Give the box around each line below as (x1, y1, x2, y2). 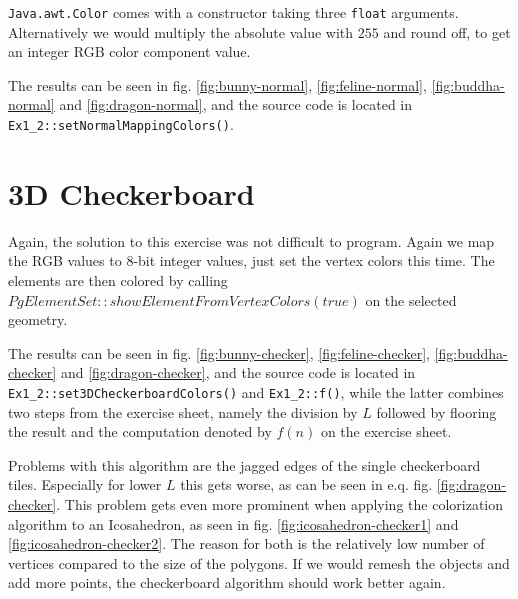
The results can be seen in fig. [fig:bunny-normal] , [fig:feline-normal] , (8, 74, 427, 95)
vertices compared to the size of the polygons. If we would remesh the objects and (8, 552, 510, 573)
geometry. (8, 309, 68, 330)
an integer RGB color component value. (8, 41, 251, 62)
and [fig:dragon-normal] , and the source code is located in (59, 94, 413, 115)
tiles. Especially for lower (8, 474, 162, 495)
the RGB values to (8, 250, 122, 271)
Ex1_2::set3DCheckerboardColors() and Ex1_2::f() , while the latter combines (8, 381, 504, 402)
